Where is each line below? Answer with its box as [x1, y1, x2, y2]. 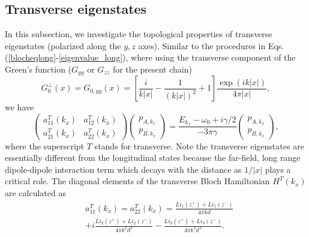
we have [5, 101, 34, 113]
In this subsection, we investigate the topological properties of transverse [5, 28, 272, 40]
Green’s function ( [5, 62, 72, 75]
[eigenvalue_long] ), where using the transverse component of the [58, 51, 296, 64]
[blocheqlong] [8, 51, 56, 64]
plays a [265, 163, 291, 175]
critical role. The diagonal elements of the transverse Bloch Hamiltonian [5, 175, 270, 187]
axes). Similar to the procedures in [138, 39, 266, 52]
